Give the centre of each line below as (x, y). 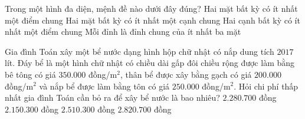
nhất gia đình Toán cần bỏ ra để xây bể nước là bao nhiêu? (112, 97)
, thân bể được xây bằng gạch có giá (186, 74)
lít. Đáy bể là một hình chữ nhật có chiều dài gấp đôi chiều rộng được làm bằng (150, 63)
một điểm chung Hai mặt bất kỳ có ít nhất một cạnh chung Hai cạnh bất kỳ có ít (152, 20)
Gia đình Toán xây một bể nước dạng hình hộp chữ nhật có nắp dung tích (140, 51)
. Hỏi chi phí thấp (266, 86)
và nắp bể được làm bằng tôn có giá (104, 86)
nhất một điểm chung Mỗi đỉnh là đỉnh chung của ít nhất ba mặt (123, 32)
